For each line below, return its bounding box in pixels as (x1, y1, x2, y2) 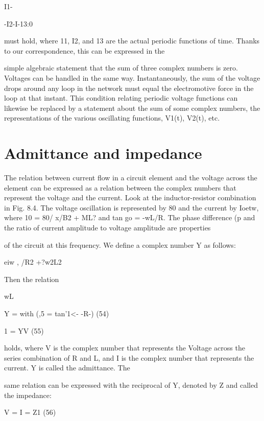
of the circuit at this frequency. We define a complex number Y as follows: (4, 239, 236, 250)
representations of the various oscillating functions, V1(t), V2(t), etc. (4, 112, 220, 123)
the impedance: (4, 389, 52, 400)
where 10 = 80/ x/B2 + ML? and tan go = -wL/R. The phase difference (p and (4, 212, 255, 223)
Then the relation (4, 273, 59, 284)
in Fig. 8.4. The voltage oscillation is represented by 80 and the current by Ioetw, (4, 202, 259, 213)
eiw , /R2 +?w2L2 (4, 256, 62, 267)
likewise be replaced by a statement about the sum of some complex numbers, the (4, 102, 260, 113)
